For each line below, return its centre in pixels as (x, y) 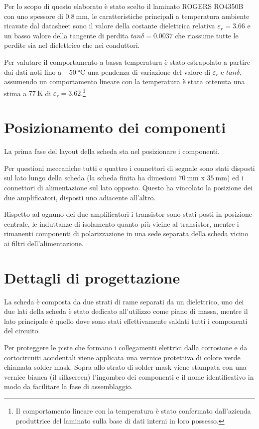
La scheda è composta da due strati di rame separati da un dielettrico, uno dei (124, 301)
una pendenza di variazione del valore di (149, 71)
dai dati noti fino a (33, 71)
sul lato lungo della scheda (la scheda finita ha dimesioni (90, 178)
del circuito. (22, 331)
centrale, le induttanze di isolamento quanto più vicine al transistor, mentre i (122, 223)
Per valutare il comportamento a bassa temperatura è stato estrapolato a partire (127, 62)
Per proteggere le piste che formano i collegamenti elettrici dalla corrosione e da (126, 347)
